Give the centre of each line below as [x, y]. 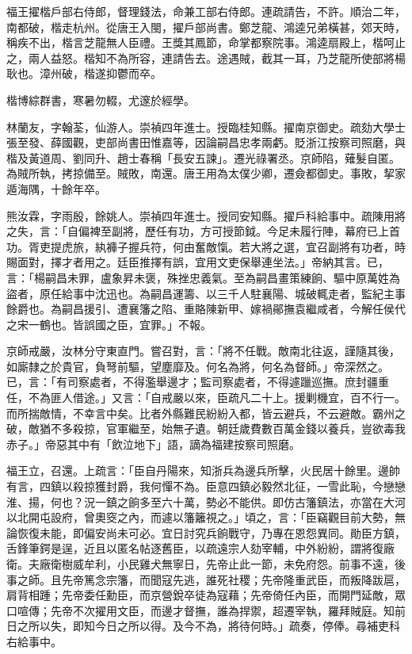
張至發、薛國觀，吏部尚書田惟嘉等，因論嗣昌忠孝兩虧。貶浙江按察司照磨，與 [206, 142]
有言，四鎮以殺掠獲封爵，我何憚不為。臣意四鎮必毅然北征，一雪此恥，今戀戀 [206, 486]
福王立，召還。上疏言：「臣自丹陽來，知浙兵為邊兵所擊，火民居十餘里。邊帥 [203, 470]
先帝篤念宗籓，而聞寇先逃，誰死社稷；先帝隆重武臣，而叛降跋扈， [233, 579]
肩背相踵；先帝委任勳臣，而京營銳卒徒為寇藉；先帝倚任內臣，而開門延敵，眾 [206, 595]
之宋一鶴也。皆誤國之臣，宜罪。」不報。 [109, 324]
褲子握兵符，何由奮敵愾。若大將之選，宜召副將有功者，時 [256, 246]
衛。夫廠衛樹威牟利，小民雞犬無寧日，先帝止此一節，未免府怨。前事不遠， [200, 564]
